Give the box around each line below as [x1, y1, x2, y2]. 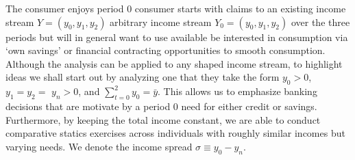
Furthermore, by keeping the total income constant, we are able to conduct [5, 112, 321, 126]
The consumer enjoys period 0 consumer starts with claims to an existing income [5, 1, 346, 15]
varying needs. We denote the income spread [5, 139, 193, 153]
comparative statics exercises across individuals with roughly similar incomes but [5, 126, 345, 140]
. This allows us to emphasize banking [158, 84, 317, 98]
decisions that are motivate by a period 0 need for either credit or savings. [5, 98, 317, 113]
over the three [291, 14, 350, 29]
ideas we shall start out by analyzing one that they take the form [5, 70, 280, 84]
